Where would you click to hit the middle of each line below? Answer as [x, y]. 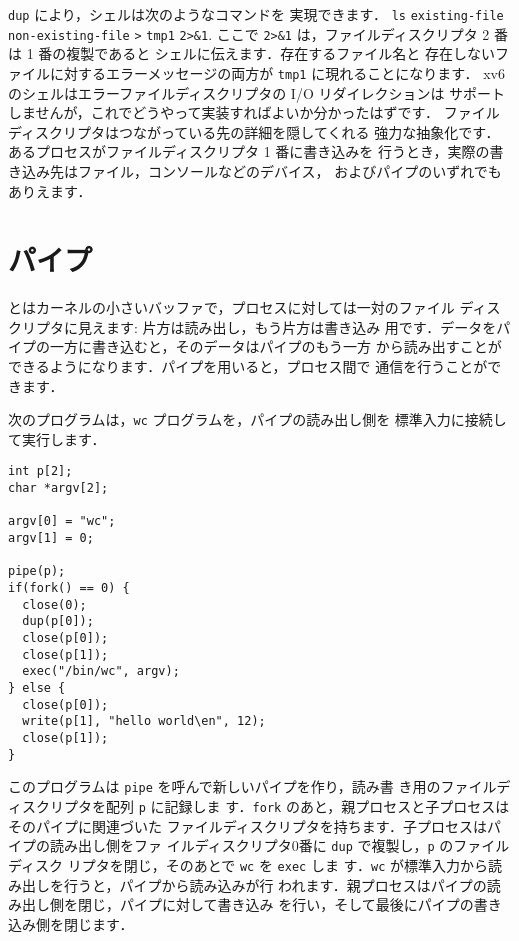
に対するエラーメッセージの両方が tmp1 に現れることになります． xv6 [277, 72]
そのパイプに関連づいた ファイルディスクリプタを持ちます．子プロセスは [248, 825]
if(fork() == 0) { [69, 588]
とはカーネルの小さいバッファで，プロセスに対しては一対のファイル [231, 307]
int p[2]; [40, 471]
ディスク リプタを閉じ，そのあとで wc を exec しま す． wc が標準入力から [248, 864]
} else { [37, 688]
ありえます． [50, 190]
